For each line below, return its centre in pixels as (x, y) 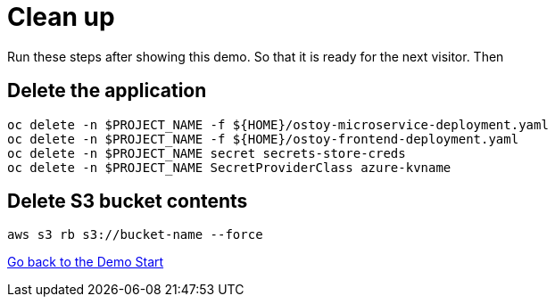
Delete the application (107, 91)
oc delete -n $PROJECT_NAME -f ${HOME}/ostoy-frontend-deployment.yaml (263, 139)
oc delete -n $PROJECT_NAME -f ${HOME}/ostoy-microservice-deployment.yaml (278, 124)
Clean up (61, 17)
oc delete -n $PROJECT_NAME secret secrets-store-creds (207, 153)
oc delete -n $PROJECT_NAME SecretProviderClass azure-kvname (229, 167)
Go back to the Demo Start (86, 262)
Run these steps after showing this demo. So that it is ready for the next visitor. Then (256, 56)
